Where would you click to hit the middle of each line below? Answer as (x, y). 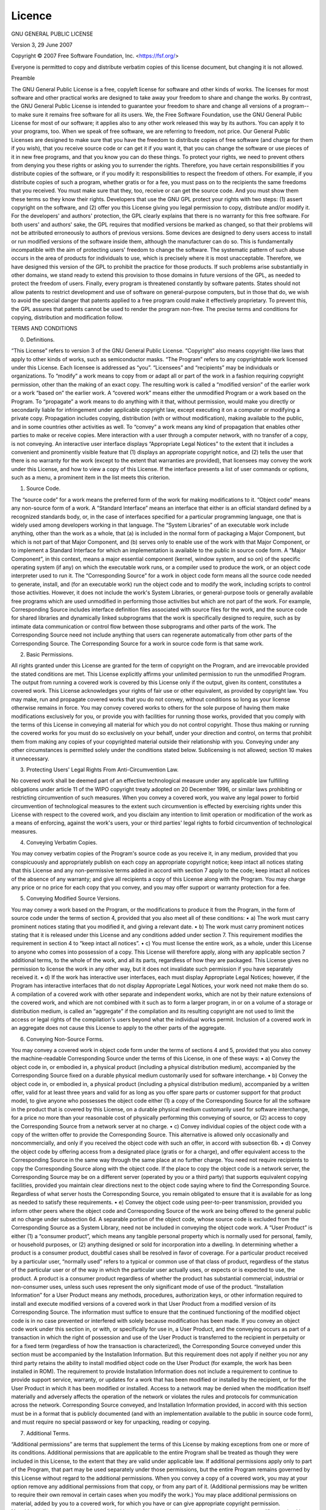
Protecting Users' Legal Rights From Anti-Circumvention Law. (103, 769)
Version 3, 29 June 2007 (42, 45)
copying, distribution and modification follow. (67, 318)
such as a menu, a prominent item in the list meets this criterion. (91, 478)
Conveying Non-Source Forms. (65, 1039)
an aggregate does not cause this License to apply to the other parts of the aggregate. (119, 1028)
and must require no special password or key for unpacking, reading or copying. (111, 1422)
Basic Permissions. (50, 654)
